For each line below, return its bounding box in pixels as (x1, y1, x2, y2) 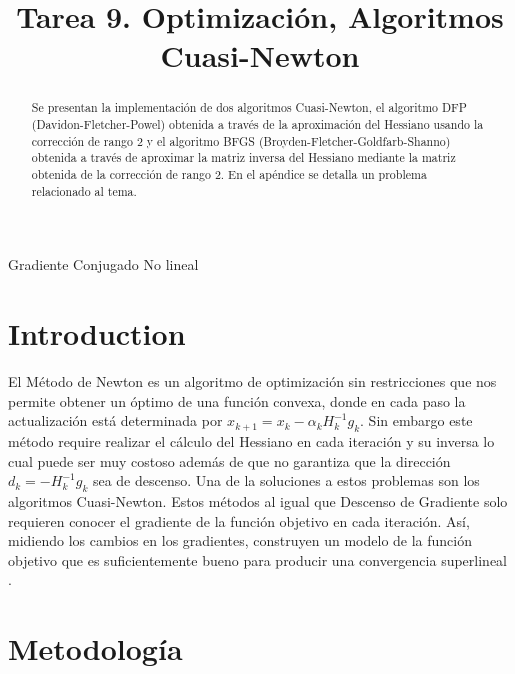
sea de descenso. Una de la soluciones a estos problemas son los (92, 470, 480, 491)
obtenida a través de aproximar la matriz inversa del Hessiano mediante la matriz (31, 149, 456, 166)
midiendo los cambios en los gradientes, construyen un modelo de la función (8, 530, 473, 551)
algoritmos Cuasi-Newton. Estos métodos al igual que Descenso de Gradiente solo (8, 490, 508, 511)
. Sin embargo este (360, 410, 473, 431)
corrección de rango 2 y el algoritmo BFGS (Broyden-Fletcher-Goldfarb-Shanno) (31, 132, 451, 149)
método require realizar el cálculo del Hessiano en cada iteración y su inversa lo (8, 431, 495, 451)
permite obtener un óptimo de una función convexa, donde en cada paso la (8, 390, 466, 411)
